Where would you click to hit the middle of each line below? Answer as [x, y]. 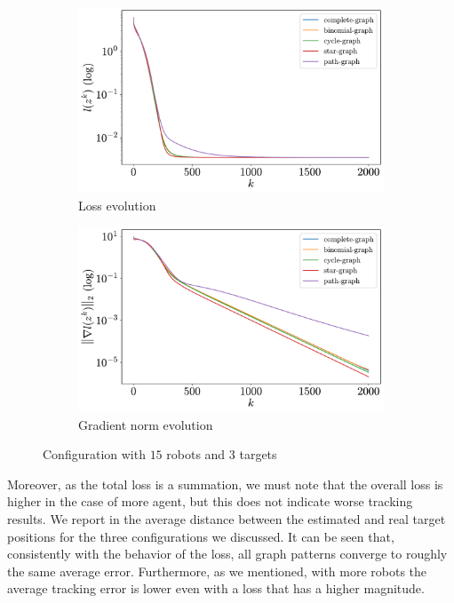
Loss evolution [117, 205]
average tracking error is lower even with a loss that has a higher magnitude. [216, 588]
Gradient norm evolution [146, 424]
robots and [196, 454]
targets [258, 454]
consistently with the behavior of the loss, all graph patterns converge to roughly [227, 554]
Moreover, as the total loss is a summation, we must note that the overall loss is [225, 484]
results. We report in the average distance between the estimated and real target [227, 519]
